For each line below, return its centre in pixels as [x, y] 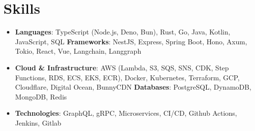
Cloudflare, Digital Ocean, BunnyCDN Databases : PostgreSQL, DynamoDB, [133, 87]
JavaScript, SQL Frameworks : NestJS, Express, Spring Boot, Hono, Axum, [131, 41]
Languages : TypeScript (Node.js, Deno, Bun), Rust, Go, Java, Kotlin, [123, 32]
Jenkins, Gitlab [38, 122]
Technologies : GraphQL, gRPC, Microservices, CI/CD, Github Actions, [126, 113]
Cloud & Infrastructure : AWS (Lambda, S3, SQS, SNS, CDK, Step [122, 67]
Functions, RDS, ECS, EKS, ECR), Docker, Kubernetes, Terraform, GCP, [127, 77]
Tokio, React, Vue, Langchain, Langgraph [78, 51]
